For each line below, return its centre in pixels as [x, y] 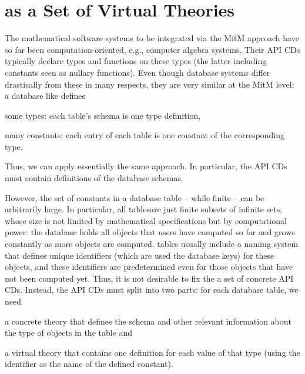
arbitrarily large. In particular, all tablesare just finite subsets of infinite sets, [144, 209]
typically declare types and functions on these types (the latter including [136, 61]
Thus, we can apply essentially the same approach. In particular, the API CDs [146, 166]
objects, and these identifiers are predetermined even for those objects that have [149, 267]
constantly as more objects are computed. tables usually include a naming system [152, 244]
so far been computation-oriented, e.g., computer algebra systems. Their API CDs [152, 49]
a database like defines [45, 96]
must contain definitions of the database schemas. [94, 178]
